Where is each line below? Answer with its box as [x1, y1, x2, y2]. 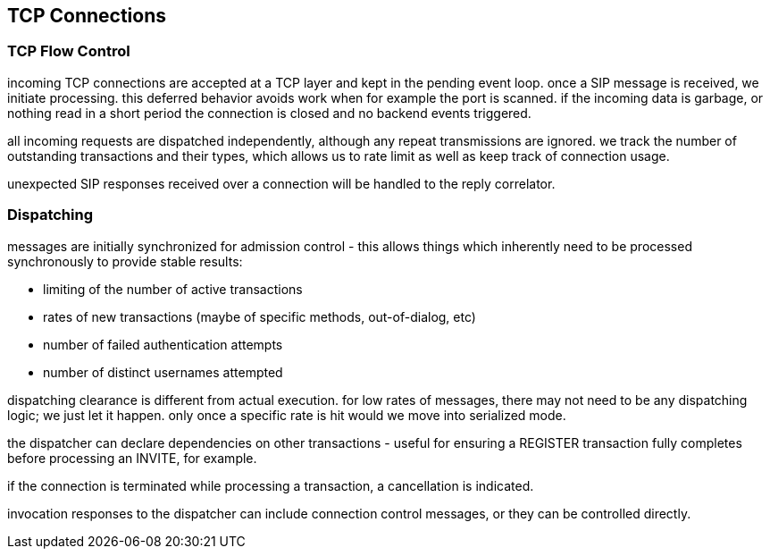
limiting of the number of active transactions [43, 281, 303, 297]
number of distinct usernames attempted [43, 364, 283, 380]
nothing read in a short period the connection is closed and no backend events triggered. [7, 105, 531, 121]
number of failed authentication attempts [43, 336, 283, 352]
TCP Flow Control [7, 42, 130, 61]
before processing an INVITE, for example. [7, 450, 257, 466]
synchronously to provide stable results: [7, 253, 243, 269]
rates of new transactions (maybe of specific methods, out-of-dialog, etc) [43, 308, 476, 324]
